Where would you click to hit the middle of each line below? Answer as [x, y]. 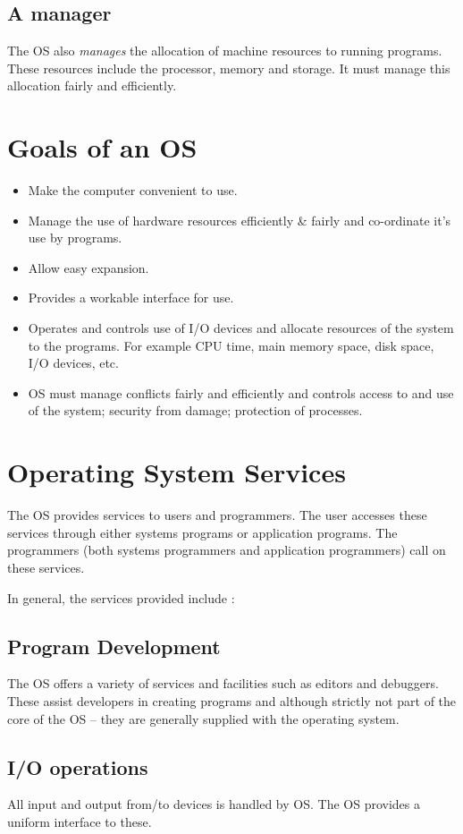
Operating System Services [177, 472]
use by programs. [75, 238]
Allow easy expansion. [88, 267]
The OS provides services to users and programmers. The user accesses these [217, 515]
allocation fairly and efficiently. [92, 85]
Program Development [114, 646]
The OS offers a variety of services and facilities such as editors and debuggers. [223, 683]
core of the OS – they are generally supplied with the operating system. [203, 718]
